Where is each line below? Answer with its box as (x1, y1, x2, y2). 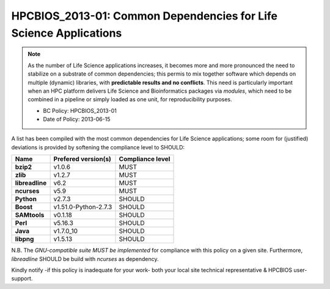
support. (11, 275, 33, 282)
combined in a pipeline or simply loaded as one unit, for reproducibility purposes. (28, 96, 232, 103)
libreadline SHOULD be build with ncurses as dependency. (11, 255, 159, 262)
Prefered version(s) (53, 155, 111, 163)
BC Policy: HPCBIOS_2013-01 (43, 107, 117, 114)
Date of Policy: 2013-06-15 (43, 116, 111, 123)
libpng (15, 235, 34, 243)
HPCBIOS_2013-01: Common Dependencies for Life (11, 9, 278, 23)
